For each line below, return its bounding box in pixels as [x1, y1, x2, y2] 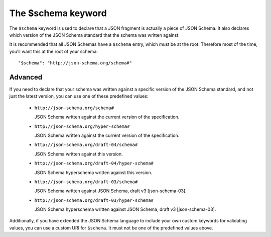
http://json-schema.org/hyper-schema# [34, 123, 130, 129]
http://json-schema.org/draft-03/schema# [34, 179, 138, 185]
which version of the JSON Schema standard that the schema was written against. [9, 32, 180, 38]
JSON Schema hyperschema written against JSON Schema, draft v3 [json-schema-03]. [34, 206, 216, 212]
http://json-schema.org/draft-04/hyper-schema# [34, 161, 154, 166]
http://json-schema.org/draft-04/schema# [34, 142, 138, 148]
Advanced [9, 73, 43, 82]
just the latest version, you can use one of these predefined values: [9, 93, 149, 99]
